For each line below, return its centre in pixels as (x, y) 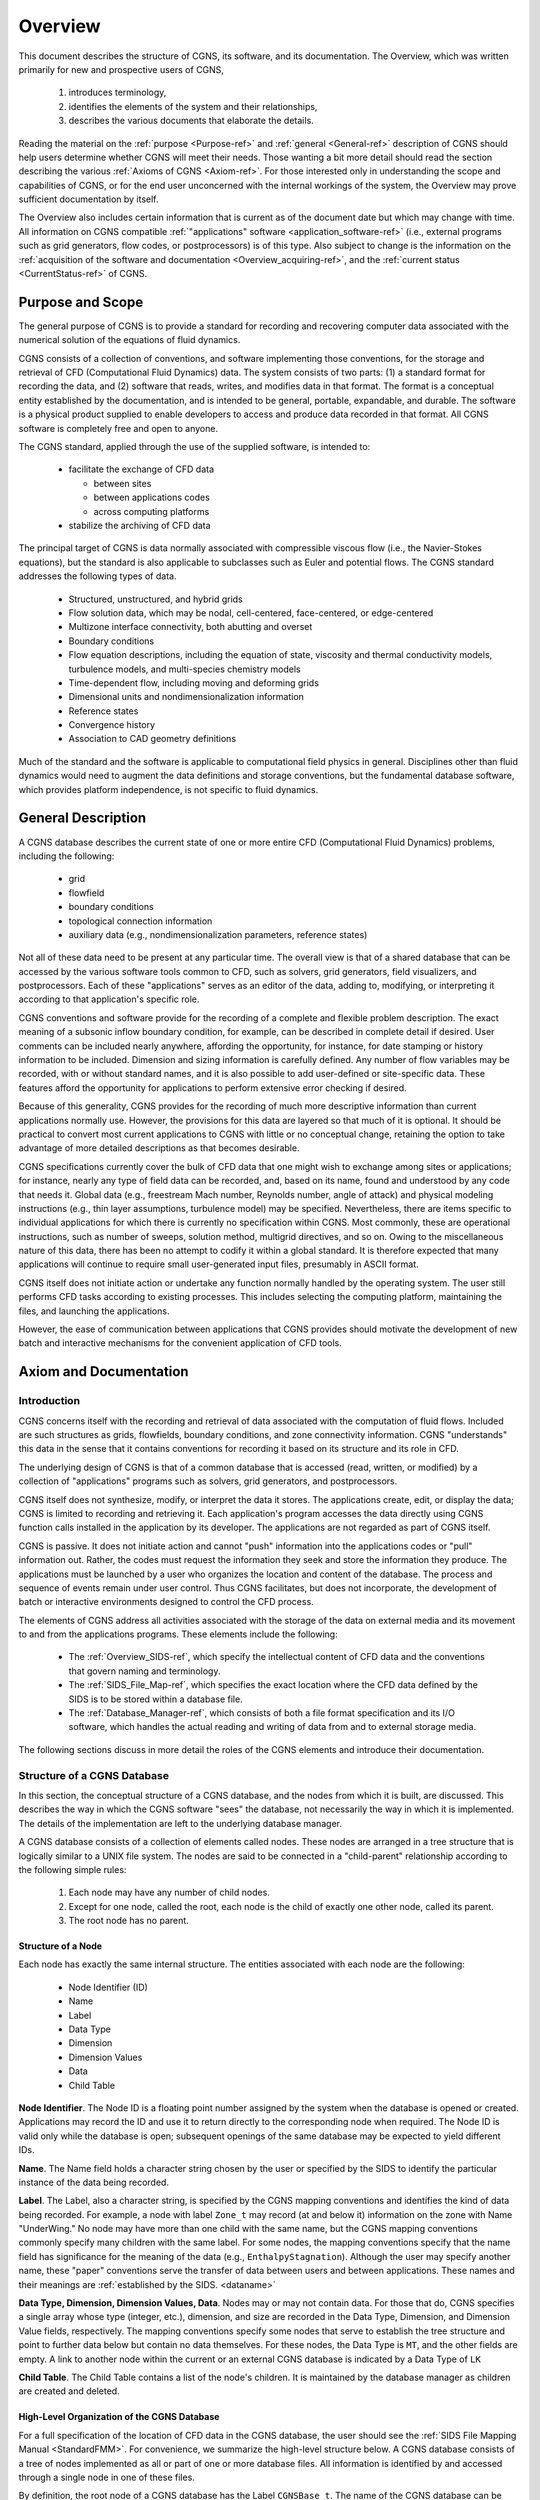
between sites (122, 483)
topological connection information (140, 921)
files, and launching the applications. (94, 1311)
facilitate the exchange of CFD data (141, 469)
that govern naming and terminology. (144, 1671)
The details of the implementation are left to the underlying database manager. (180, 1823)
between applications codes (151, 497)
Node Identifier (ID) (108, 1987)
